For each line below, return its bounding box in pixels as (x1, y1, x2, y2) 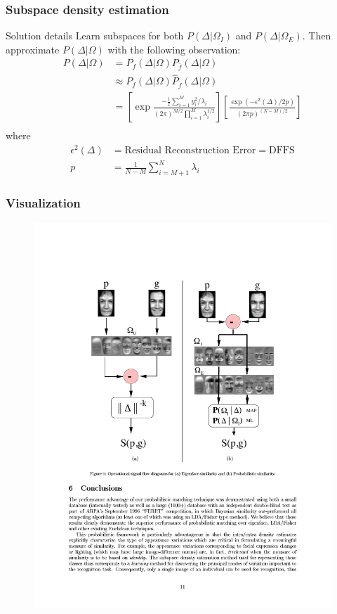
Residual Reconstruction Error (124, 145, 256, 155)
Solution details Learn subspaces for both (6, 28, 184, 43)
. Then (302, 28, 331, 43)
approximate (6, 41, 60, 56)
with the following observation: (107, 41, 241, 56)
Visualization (6, 194, 81, 212)
